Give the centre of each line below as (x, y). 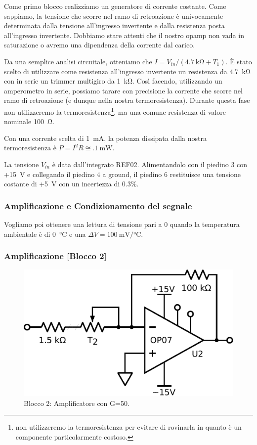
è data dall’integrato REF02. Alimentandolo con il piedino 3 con (150, 164)
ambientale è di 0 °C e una (45, 234)
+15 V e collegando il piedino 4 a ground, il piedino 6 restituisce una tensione (123, 174)
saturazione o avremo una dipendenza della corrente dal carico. (100, 45)
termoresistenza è (30, 148)
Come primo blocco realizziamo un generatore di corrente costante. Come (115, 6)
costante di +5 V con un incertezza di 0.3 (67, 184)
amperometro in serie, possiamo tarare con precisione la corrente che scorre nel (123, 90)
